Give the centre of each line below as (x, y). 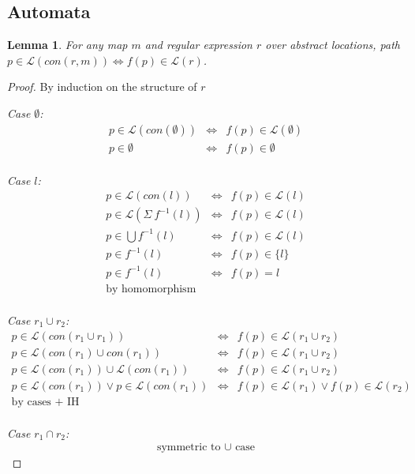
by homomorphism (151, 289)
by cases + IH (45, 402)
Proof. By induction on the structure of (102, 87)
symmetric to (189, 448)
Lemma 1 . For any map (67, 45)
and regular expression (198, 45)
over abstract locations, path (333, 45)
